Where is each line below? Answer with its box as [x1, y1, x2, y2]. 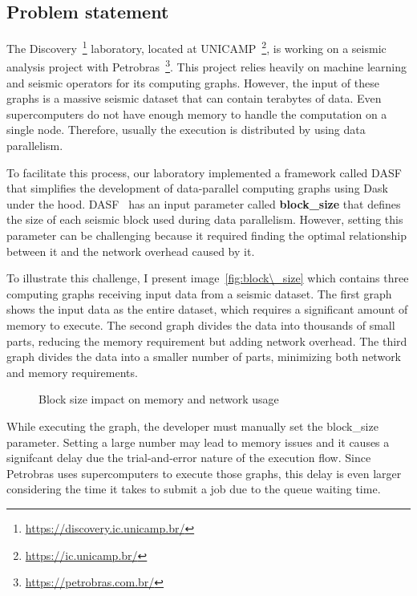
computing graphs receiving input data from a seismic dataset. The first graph [6, 285, 392, 302]
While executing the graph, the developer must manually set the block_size [6, 417, 379, 434]
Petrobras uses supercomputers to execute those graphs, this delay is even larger [6, 464, 402, 481]
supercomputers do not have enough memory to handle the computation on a [6, 105, 387, 122]
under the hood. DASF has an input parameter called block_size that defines [6, 195, 401, 212]
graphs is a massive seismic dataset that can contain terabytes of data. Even [6, 90, 382, 107]
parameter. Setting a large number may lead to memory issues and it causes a [6, 433, 390, 450]
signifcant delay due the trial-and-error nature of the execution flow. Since [6, 449, 371, 466]
